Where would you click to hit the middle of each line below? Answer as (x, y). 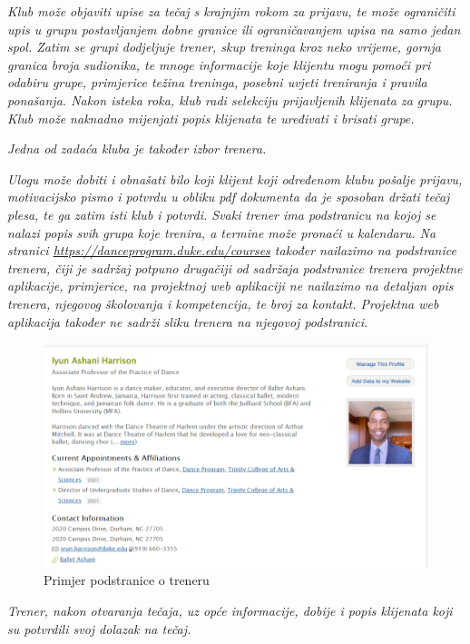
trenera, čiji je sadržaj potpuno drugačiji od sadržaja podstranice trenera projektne (235, 268)
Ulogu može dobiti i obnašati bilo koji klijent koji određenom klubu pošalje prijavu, (235, 178)
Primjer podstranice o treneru (127, 580)
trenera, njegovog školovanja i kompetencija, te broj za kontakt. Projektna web (223, 303)
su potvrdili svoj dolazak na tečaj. (99, 628)
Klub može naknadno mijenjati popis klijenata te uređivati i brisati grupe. (211, 118)
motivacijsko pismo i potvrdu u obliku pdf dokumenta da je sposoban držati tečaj (229, 197)
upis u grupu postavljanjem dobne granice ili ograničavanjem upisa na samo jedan (234, 29)
